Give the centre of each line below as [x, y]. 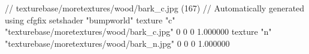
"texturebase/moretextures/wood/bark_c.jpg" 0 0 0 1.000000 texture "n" [138, 31]
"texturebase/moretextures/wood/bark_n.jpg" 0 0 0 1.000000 [117, 43]
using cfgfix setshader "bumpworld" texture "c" [90, 19]
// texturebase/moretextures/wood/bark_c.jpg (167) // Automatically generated [155, 8]
